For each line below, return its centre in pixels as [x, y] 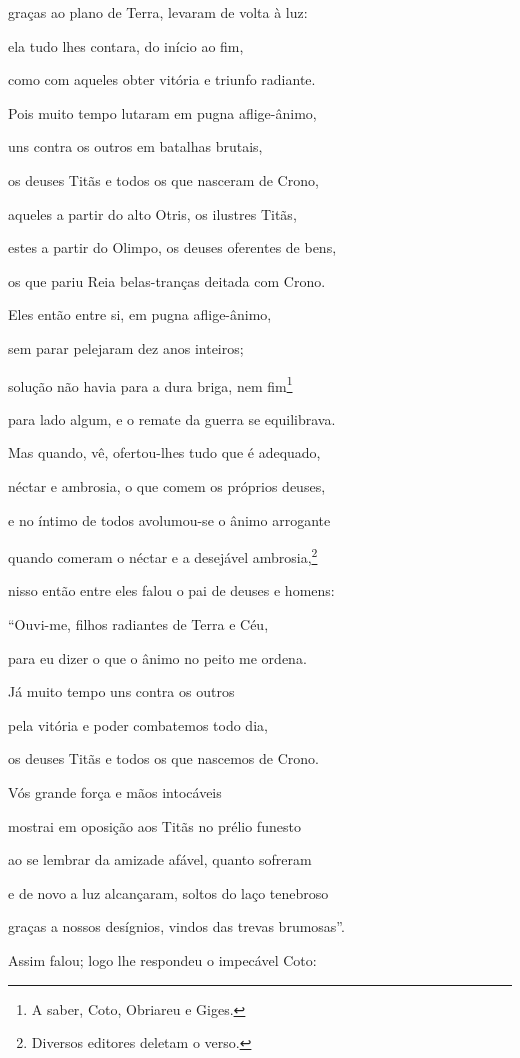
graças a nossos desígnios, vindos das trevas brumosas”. [176, 926]
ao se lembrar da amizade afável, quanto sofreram [160, 859]
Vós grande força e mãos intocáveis [115, 791]
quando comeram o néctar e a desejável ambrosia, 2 [163, 555]
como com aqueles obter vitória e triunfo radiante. [162, 79]
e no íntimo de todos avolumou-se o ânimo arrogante [169, 519]
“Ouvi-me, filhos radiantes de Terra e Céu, [138, 624]
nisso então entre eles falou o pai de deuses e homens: [171, 590]
